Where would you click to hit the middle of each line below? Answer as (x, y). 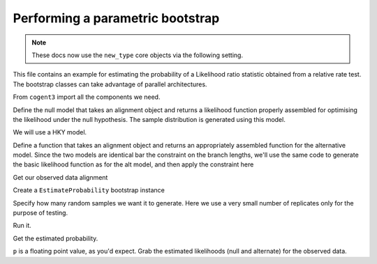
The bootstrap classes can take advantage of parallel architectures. (110, 84)
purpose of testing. (40, 213)
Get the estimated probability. (56, 238)
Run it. (22, 226)
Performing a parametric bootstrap (116, 18)
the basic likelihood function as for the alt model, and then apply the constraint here (133, 164)
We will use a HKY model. (50, 132)
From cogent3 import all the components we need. (87, 97)
